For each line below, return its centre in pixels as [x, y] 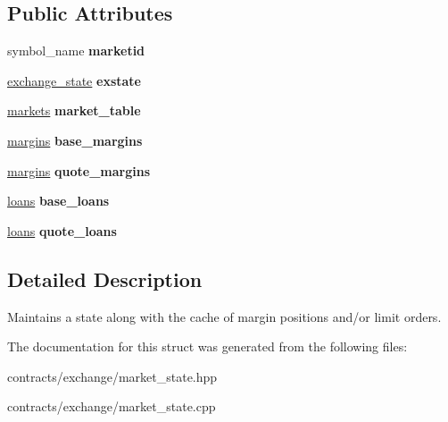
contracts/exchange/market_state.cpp [112, 406]
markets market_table [74, 110]
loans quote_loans [62, 230]
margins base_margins [75, 140]
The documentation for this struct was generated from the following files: [207, 346]
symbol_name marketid [76, 51]
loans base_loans [58, 201]
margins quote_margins [79, 170]
